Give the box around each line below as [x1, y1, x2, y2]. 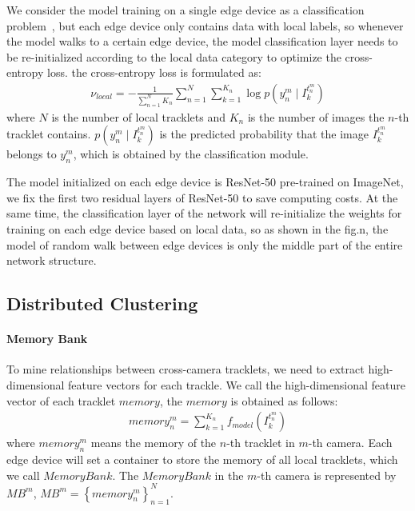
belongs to [6, 146, 57, 162]
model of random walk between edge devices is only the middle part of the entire [6, 236, 403, 253]
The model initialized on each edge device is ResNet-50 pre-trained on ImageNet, [6, 174, 404, 190]
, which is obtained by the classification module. [73, 146, 309, 162]
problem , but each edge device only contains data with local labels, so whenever [6, 17, 404, 34]
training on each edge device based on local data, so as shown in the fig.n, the [6, 221, 389, 237]
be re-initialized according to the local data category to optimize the [6, 48, 341, 65]
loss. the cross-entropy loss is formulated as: [46, 64, 261, 81]
